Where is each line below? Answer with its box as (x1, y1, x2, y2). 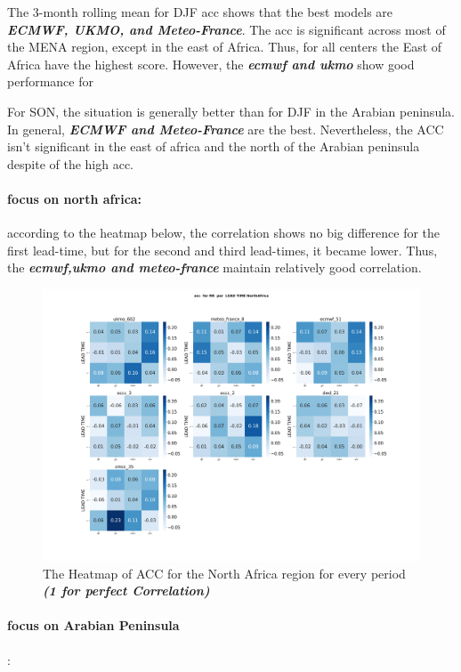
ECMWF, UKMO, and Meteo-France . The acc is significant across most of (7, 20, 446, 38)
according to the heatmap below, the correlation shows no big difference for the (7, 223, 441, 242)
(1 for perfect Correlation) (43, 581, 210, 600)
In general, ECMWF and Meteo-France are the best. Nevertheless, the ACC (7, 119, 444, 138)
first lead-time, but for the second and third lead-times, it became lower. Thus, (7, 240, 438, 259)
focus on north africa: (7, 189, 142, 207)
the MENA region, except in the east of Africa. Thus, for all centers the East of (7, 37, 442, 56)
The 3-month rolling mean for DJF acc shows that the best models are (7, 3, 393, 20)
